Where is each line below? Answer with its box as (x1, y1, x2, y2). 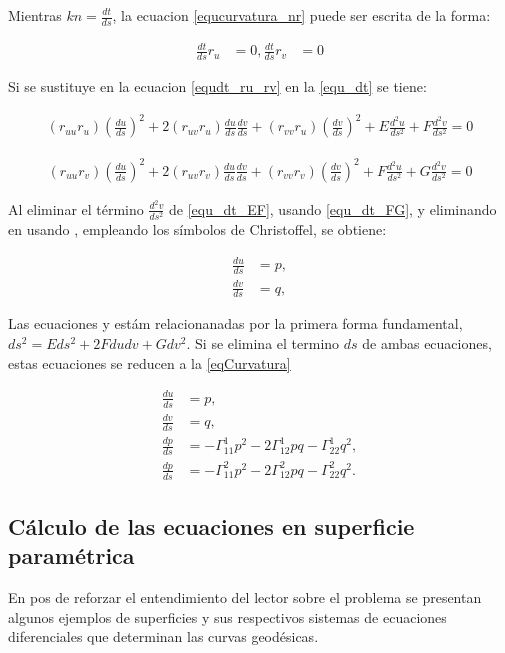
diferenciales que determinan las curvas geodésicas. (8, 626, 319, 647)
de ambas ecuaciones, (362, 333, 492, 354)
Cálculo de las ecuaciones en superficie (8, 511, 415, 542)
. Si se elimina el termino (186, 333, 340, 354)
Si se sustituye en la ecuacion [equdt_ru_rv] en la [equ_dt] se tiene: (8, 76, 427, 97)
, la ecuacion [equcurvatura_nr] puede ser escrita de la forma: (112, 5, 491, 25)
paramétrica (8, 540, 135, 571)
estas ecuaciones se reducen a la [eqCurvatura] (8, 352, 291, 373)
